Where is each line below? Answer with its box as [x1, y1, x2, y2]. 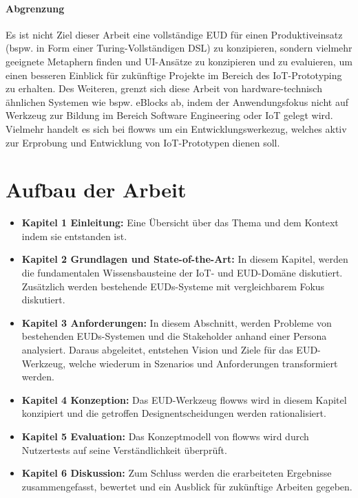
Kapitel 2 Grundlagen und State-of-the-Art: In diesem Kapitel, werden [21, 252, 348, 266]
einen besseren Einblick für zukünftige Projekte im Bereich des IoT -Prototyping [6, 67, 342, 82]
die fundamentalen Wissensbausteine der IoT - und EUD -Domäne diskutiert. [21, 266, 343, 280]
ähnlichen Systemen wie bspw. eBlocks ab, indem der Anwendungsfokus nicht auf [6, 94, 349, 109]
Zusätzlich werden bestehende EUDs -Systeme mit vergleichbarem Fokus [21, 279, 325, 293]
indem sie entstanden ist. [21, 228, 127, 243]
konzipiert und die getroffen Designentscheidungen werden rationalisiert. [21, 406, 326, 420]
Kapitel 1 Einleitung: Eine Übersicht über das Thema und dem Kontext [21, 215, 339, 230]
